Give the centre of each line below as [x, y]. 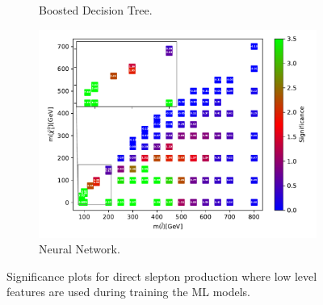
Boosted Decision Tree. [96, 10]
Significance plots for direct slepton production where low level [162, 276]
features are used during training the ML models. [128, 292]
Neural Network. [80, 249]
